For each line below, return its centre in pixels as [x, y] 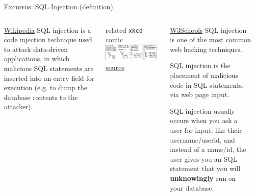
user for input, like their [206, 130]
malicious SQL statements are [49, 68]
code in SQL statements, [207, 85]
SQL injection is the [200, 65]
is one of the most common [210, 39]
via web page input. [200, 94]
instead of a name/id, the [208, 149]
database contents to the [41, 97]
